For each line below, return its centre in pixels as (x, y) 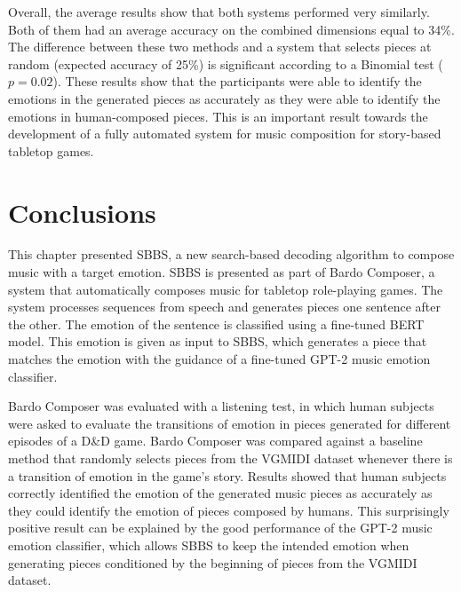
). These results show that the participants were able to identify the (237, 81)
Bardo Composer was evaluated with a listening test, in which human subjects (221, 406)
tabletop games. (51, 150)
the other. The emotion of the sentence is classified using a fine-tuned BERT (216, 324)
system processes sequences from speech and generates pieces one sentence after (224, 307)
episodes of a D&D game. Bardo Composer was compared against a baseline (215, 441)
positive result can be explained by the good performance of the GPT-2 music (220, 528)
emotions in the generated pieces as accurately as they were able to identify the (224, 98)
